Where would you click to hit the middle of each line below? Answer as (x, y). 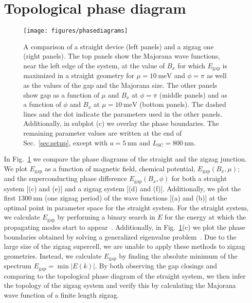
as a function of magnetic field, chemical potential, (120, 168)
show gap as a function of (62, 94)
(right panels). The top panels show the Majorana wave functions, (122, 56)
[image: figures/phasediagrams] (76, 31)
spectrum (18, 266)
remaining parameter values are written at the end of (103, 132)
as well (216, 75)
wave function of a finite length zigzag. (62, 294)
